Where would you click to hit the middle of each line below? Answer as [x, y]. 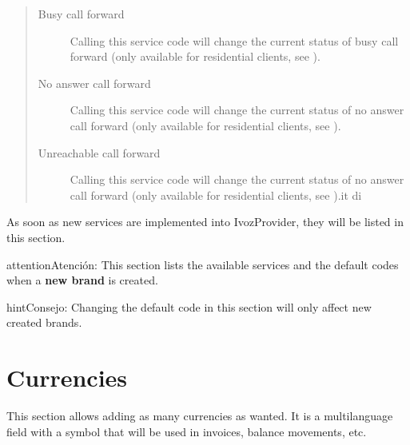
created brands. [44, 322]
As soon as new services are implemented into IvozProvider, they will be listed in [205, 222]
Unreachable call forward [99, 152]
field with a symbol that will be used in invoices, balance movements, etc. [187, 431]
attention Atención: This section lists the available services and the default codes [203, 264]
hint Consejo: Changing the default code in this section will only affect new [189, 306]
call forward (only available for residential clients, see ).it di [216, 195]
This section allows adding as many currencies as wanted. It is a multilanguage [200, 416]
